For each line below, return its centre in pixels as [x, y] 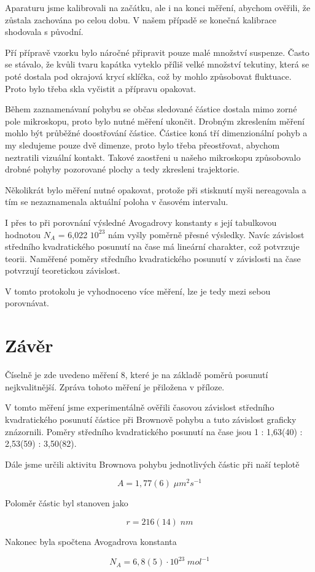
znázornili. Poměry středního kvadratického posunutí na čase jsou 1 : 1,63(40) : [154, 431]
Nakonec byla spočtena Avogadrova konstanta [91, 542]
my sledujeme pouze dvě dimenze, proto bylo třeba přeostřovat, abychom [142, 145]
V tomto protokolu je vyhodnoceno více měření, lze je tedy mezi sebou [138, 291]
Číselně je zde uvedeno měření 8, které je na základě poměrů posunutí [137, 375]
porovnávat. [27, 303]
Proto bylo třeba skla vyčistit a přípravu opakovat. [101, 88]
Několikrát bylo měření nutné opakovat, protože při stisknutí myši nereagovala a [156, 189]
